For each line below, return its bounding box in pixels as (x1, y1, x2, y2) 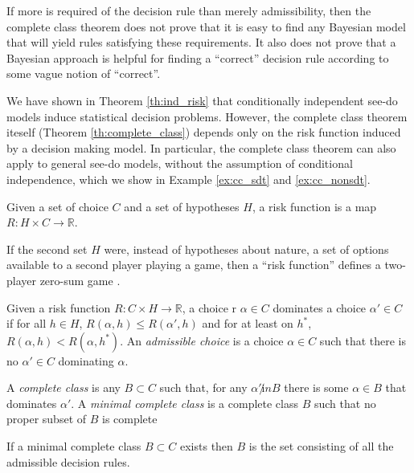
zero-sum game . (39, 271, 121, 288)
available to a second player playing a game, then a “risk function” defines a (6, 256, 381, 273)
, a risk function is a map (252, 198, 377, 214)
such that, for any (159, 379, 248, 396)
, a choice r (182, 299, 237, 316)
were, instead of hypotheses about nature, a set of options (104, 240, 389, 257)
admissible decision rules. (6, 453, 130, 470)
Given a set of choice (6, 198, 109, 214)
